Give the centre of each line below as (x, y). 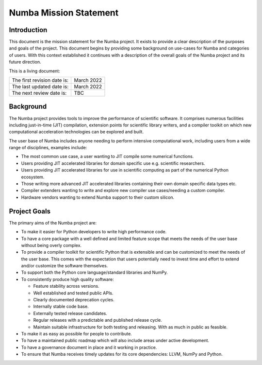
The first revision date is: (40, 80)
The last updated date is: (40, 87)
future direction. (25, 62)
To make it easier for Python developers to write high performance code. (94, 232)
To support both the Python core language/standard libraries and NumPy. (95, 273)
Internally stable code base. (61, 307)
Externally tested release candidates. (70, 313)
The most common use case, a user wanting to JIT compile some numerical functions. (107, 156)
